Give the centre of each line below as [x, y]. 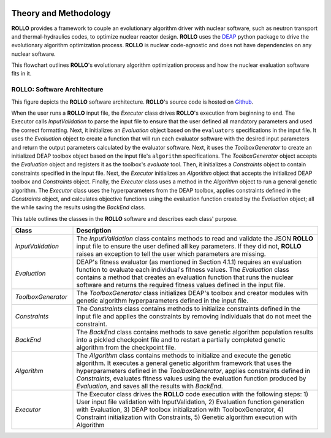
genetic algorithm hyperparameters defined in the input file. [162, 301]
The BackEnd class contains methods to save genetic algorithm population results [195, 332]
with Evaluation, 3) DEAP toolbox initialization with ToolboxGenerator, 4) [180, 410]
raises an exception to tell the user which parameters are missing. [171, 254]
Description [94, 231]
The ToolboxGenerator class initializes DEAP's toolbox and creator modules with [192, 293]
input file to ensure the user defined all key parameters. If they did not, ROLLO [189, 247]
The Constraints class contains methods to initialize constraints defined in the [188, 309]
